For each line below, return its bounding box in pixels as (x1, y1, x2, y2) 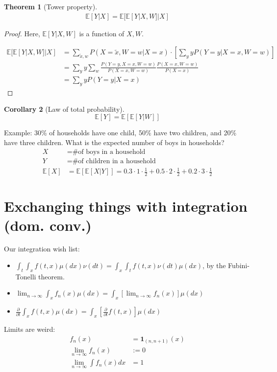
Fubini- (228, 260, 250, 270)
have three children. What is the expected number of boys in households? (4, 137, 225, 147)
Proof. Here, (4, 28, 40, 38)
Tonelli (15, 271, 36, 281)
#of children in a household (72, 157, 156, 165)
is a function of (79, 28, 125, 38)
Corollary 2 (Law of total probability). (4, 103, 125, 114)
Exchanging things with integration (4, 196, 248, 216)
